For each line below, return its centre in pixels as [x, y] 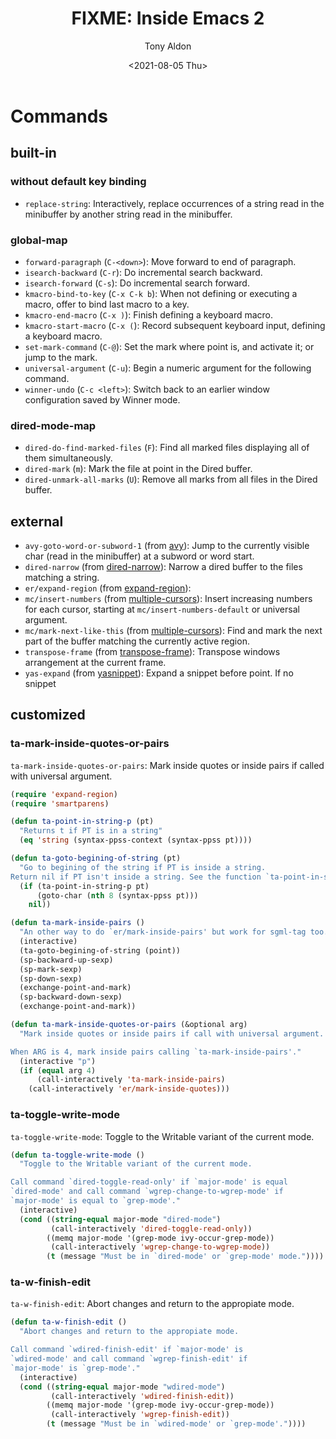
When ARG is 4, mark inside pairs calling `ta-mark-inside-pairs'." [156, 1052]
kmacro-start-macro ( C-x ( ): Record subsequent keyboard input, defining [175, 325]
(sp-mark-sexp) [51, 969]
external [37, 521]
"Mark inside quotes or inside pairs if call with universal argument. [172, 1033]
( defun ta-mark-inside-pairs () [77, 923]
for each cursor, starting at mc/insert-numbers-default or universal [162, 609]
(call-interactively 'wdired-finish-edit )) [142, 1396]
